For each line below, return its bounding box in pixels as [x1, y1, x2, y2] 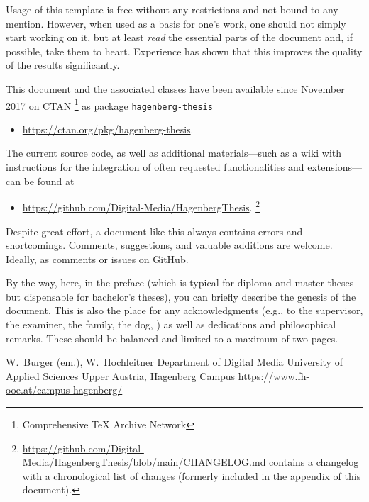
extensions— [307, 160, 362, 174]
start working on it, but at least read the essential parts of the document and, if [6, 30, 353, 45]
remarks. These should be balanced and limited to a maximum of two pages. [6, 330, 338, 345]
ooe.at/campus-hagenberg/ [6, 382, 123, 397]
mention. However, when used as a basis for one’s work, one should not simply [6, 16, 346, 30]
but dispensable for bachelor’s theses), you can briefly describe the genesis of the [6, 289, 356, 303]
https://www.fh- [238, 368, 310, 383]
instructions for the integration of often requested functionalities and [6, 160, 304, 174]
